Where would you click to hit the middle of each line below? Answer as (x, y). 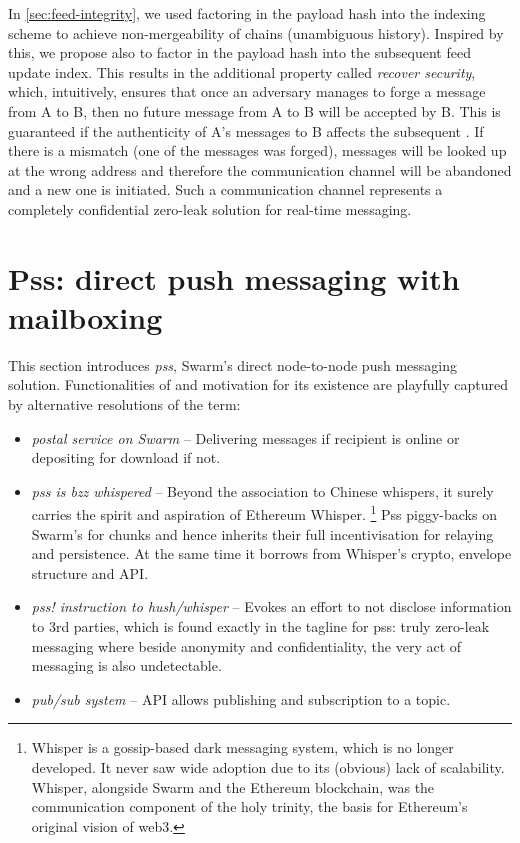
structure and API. (90, 572)
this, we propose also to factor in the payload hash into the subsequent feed (239, 52)
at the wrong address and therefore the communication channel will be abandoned (260, 169)
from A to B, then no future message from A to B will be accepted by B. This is (254, 110)
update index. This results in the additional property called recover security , (242, 71)
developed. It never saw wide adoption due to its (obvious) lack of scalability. (268, 767)
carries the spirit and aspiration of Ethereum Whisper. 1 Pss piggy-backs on (264, 513)
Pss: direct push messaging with (234, 277)
